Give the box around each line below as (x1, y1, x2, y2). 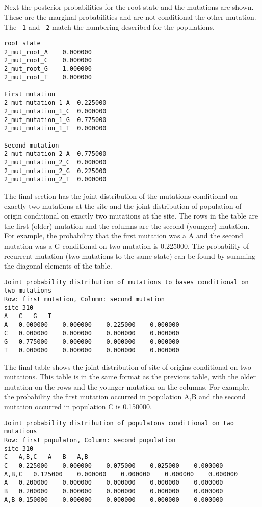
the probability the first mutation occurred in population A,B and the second (4, 391, 246, 402)
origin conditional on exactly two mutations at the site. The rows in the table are (4, 210, 258, 221)
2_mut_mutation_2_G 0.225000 (4, 167, 107, 175)
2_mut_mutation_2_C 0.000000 (4, 159, 107, 166)
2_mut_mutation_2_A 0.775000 (4, 150, 107, 158)
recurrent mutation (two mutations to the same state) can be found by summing (4, 250, 256, 261)
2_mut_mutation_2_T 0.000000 (4, 176, 107, 183)
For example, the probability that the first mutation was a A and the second (4, 230, 243, 241)
